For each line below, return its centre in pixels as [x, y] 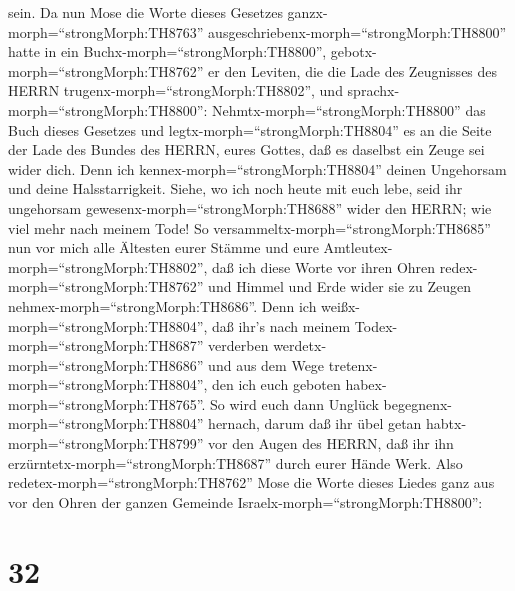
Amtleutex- [358, 247]
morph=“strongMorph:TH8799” [106, 443]
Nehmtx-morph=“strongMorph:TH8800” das [349, 109]
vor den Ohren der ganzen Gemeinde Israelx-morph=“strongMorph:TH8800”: [245, 501]
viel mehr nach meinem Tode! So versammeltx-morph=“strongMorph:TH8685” [249, 227]
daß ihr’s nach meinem [281, 325]
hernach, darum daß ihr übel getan [315, 423]
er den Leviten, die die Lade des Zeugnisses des [353, 70]
